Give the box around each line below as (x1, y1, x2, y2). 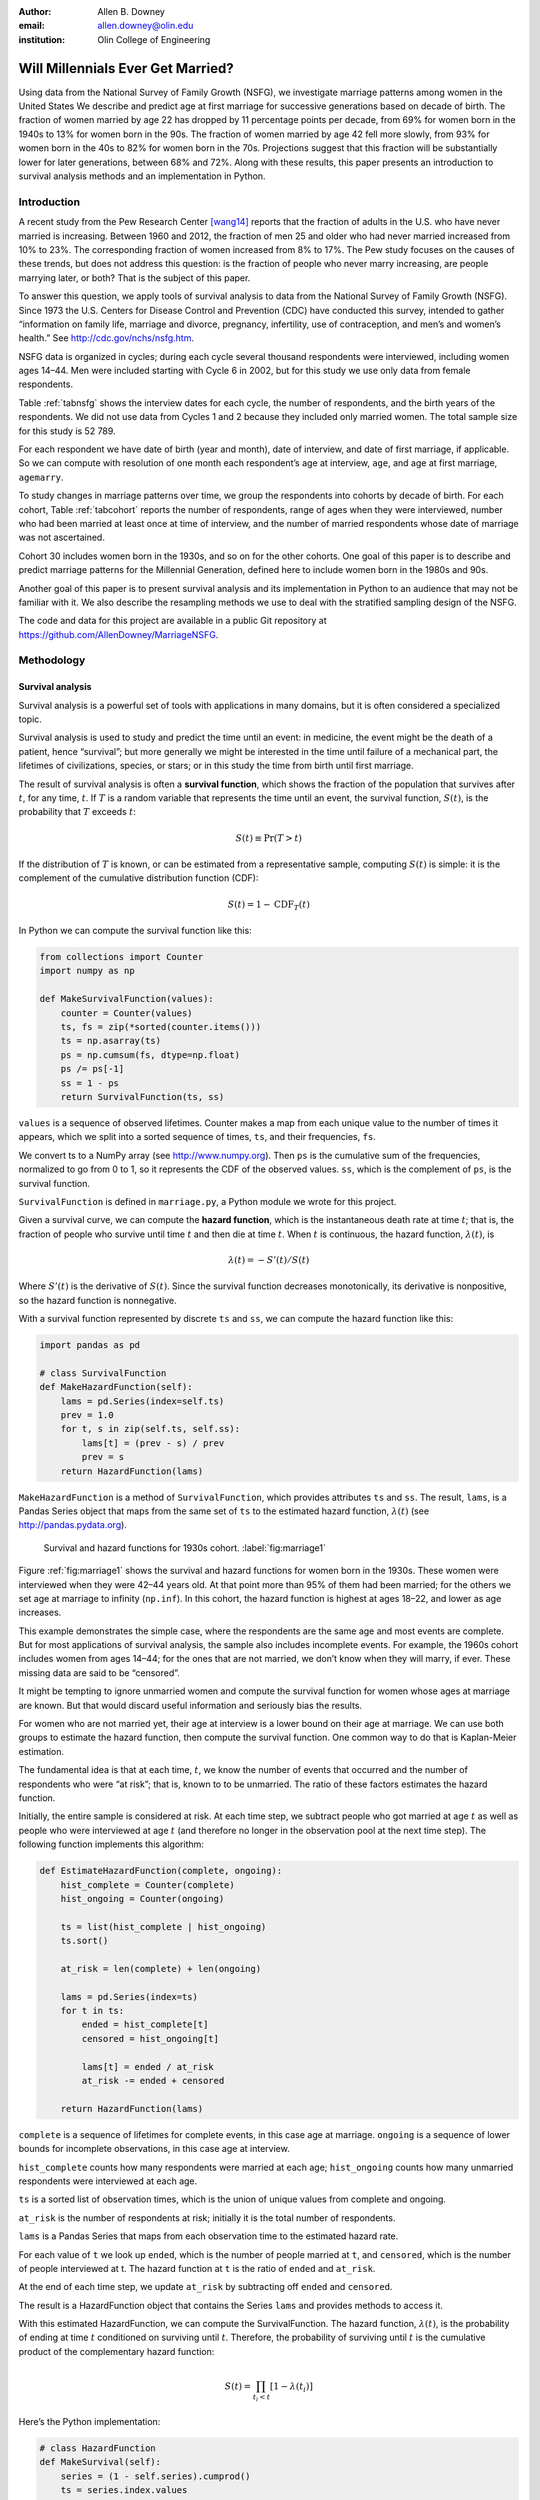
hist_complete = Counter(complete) (60, 1879, 235, 1890)
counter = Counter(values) (60, 1007, 194, 1019)
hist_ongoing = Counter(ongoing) (60, 1893, 225, 1904)
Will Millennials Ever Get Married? (18, 60, 234, 77)
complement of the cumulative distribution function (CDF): (18, 872, 259, 884)
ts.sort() (60, 1935, 109, 1947)
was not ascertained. (18, 531, 105, 544)
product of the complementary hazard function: (18, 2345, 215, 2357)
